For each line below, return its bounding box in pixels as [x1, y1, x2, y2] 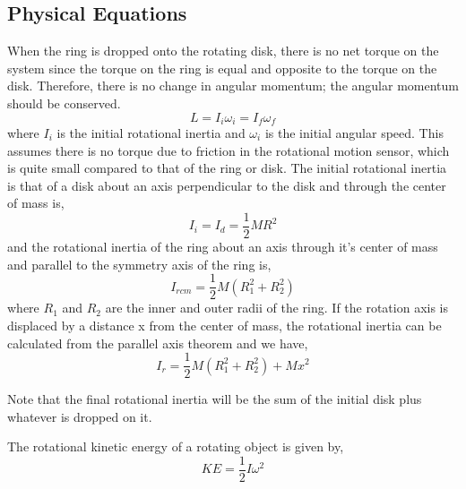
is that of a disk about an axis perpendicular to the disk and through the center [7, 176, 446, 194]
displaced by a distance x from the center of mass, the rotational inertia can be [7, 315, 442, 334]
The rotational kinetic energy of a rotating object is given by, [7, 437, 344, 456]
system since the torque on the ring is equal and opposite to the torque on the [7, 58, 437, 77]
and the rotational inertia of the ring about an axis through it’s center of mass [7, 237, 438, 256]
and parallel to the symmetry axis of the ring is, [7, 254, 272, 273]
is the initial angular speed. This [264, 124, 444, 142]
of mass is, [7, 193, 65, 212]
